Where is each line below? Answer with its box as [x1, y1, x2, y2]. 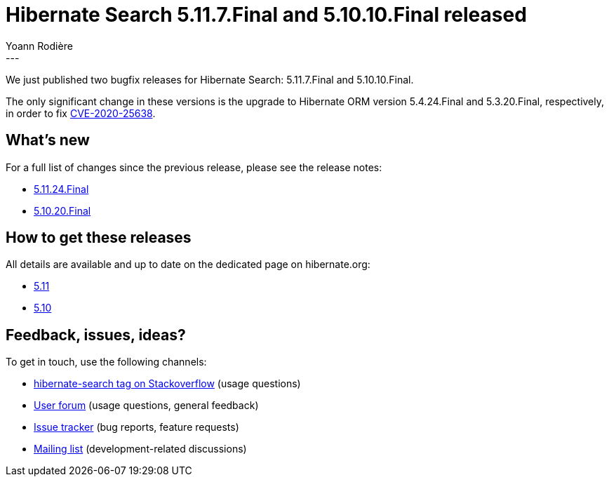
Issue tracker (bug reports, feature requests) [34, 421, 239, 434]
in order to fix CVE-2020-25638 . [6, 107, 156, 119]
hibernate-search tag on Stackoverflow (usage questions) [34, 377, 301, 390]
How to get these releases [6, 229, 192, 247]
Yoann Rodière [6, 39, 73, 52]
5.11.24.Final [34, 182, 89, 195]
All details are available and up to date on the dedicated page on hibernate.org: [6, 258, 370, 271]
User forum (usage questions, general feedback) [34, 399, 259, 412]
